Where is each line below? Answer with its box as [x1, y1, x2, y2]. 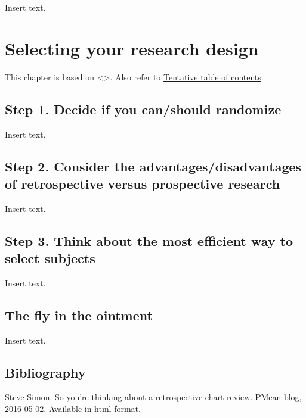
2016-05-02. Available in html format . [5, 403, 141, 415]
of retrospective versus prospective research [5, 174, 280, 192]
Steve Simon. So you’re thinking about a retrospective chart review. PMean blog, [5, 391, 302, 403]
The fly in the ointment [5, 305, 153, 324]
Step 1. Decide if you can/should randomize [5, 99, 282, 118]
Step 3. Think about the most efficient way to [5, 231, 293, 249]
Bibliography [5, 363, 86, 381]
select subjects [5, 249, 95, 267]
